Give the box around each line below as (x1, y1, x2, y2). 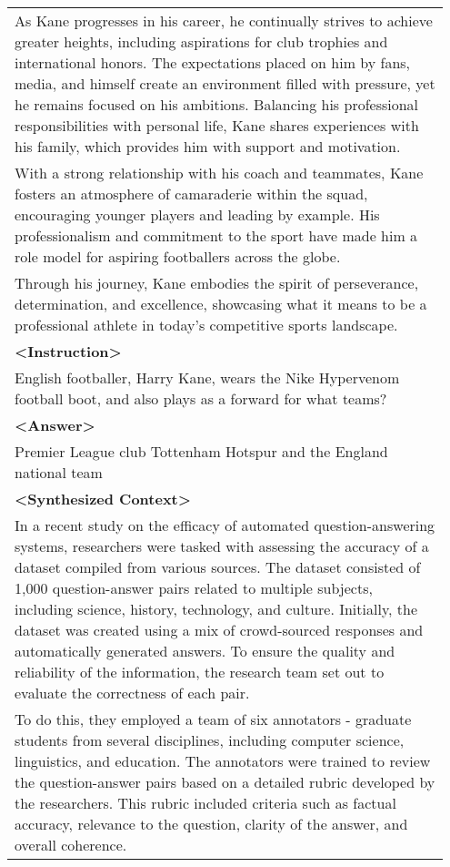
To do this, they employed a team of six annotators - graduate (15, 709, 412, 729)
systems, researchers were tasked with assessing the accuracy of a (15, 535, 429, 556)
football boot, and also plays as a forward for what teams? (15, 388, 387, 409)
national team (15, 462, 103, 483)
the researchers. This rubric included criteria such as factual (15, 792, 396, 813)
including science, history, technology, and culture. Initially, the (15, 598, 418, 619)
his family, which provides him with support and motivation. (15, 136, 401, 157)
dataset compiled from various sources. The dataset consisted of (15, 556, 421, 577)
